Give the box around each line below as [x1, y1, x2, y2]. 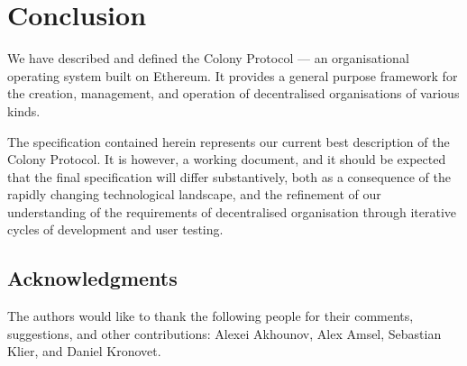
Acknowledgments [7, 264, 178, 292]
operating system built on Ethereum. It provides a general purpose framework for [7, 66, 458, 85]
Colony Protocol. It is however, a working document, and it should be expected [7, 150, 446, 169]
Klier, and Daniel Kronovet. [7, 342, 161, 361]
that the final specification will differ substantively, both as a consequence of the [7, 167, 451, 186]
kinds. [7, 101, 41, 120]
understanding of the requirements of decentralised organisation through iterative [7, 202, 457, 221]
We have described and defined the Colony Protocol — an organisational [7, 49, 409, 68]
